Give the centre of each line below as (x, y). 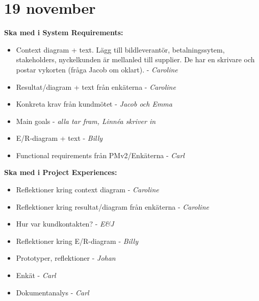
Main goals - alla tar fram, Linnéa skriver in (86, 121)
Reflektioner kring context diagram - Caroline (87, 190)
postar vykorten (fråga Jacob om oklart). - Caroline (97, 69)
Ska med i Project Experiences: (61, 172)
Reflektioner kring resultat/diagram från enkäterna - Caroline (112, 206)
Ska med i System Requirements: (64, 32)
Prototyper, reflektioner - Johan (66, 258)
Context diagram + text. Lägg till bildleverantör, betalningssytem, (120, 49)
